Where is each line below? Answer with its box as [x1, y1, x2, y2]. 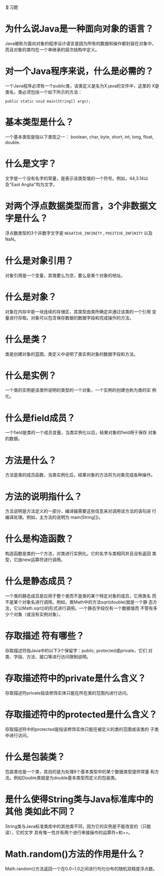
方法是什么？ [5, 455, 57, 466]
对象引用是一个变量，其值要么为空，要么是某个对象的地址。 [5, 272, 125, 278]
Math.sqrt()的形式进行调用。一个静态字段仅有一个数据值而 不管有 [22, 605, 153, 611]
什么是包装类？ [5, 752, 66, 763]
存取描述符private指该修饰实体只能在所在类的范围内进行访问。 [5, 690, 131, 696]
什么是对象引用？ [5, 255, 74, 266]
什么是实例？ [5, 370, 57, 381]
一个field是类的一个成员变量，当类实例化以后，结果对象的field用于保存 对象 [5, 430, 157, 436]
